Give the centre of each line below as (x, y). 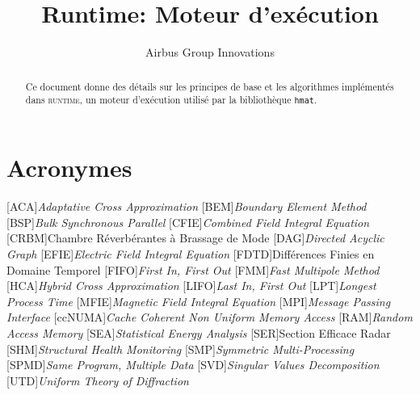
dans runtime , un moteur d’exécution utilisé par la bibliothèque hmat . (171, 100)
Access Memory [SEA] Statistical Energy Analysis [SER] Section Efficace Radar (199, 333)
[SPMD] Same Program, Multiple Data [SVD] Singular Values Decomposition (193, 365)
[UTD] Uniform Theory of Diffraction (98, 380)
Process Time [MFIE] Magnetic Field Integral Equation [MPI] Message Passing (199, 301)
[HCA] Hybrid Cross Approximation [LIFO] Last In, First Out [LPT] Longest (191, 286)
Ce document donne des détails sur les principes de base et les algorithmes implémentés (210, 86)
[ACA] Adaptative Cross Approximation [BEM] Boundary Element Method (187, 206)
